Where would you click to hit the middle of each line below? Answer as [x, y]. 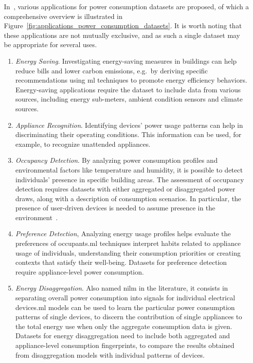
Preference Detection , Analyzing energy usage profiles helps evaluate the [123, 233]
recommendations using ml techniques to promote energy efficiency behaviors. [131, 80]
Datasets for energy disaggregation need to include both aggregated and [123, 336]
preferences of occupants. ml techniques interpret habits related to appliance [128, 243]
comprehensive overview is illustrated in [63, 16]
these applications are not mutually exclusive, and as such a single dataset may [122, 35]
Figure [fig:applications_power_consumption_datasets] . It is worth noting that [123, 26]
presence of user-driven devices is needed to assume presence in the [115, 208]
